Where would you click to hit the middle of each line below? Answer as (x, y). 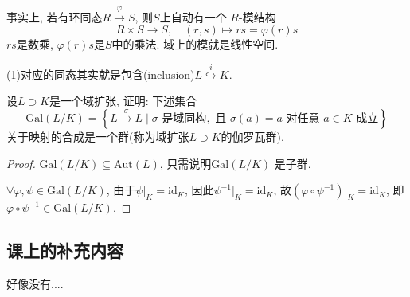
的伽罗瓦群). (252, 136)
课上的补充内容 (65, 250)
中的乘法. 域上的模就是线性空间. (195, 44)
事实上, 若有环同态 (55, 16)
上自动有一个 (193, 16)
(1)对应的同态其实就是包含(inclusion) (101, 74)
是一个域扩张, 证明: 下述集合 (123, 101)
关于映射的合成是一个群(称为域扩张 (98, 136)
